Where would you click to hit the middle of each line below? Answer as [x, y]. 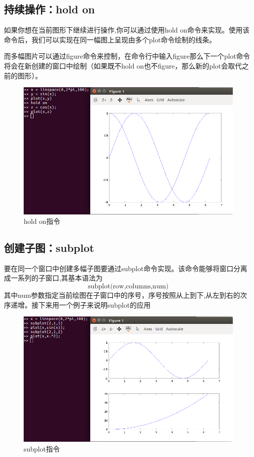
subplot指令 [42, 448]
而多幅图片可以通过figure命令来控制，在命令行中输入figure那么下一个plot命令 [127, 56]
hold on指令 [42, 221]
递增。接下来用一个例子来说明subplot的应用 [81, 304]
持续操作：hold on [50, 9]
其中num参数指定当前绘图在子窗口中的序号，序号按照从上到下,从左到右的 [122, 295]
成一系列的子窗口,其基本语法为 [53, 278]
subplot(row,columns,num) [128, 287]
